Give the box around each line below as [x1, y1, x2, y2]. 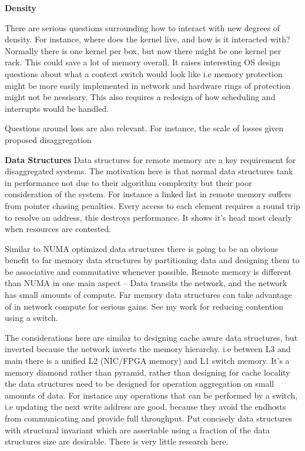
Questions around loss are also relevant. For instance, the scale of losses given [5, 122, 284, 134]
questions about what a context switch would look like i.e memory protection [5, 67, 283, 79]
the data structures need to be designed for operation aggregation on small [5, 377, 274, 390]
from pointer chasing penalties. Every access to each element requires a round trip [5, 199, 300, 211]
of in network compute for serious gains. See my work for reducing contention [5, 300, 284, 312]
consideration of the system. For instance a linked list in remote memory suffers [5, 188, 291, 200]
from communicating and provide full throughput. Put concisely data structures [5, 412, 293, 424]
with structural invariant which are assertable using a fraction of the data [5, 423, 270, 436]
